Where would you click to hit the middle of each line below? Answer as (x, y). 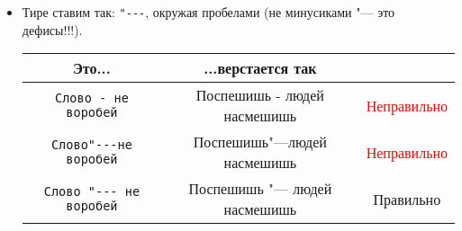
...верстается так (260, 68)
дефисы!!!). (52, 29)
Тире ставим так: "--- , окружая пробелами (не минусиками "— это (208, 12)
